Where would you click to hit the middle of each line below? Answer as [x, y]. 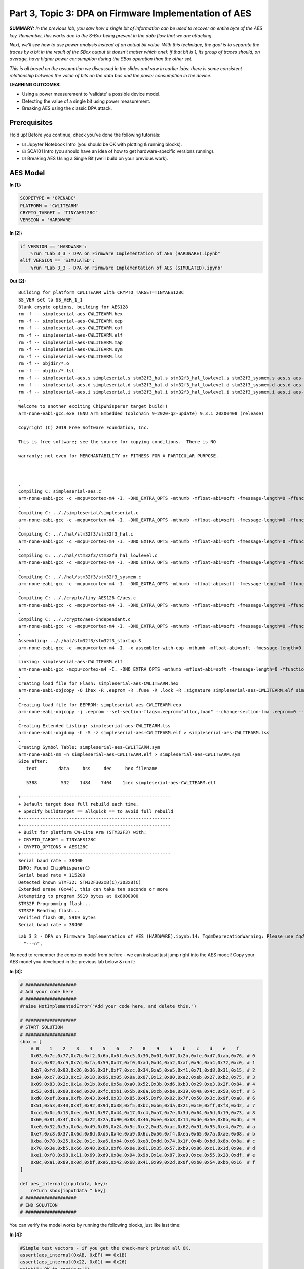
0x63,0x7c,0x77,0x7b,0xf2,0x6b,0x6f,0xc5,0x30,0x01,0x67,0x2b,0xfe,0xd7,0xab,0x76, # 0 [143, 1056]
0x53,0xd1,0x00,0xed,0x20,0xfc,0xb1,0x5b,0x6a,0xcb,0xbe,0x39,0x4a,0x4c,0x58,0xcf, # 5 [143, 1091]
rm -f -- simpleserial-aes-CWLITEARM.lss [70, 356]
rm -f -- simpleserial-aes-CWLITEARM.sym [70, 349]
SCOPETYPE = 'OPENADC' [48, 198]
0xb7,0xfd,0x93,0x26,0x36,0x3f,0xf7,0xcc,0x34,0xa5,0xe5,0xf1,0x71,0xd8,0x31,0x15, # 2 [143, 1070]
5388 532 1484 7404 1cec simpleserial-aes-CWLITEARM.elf [121, 783]
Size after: [33, 761]
